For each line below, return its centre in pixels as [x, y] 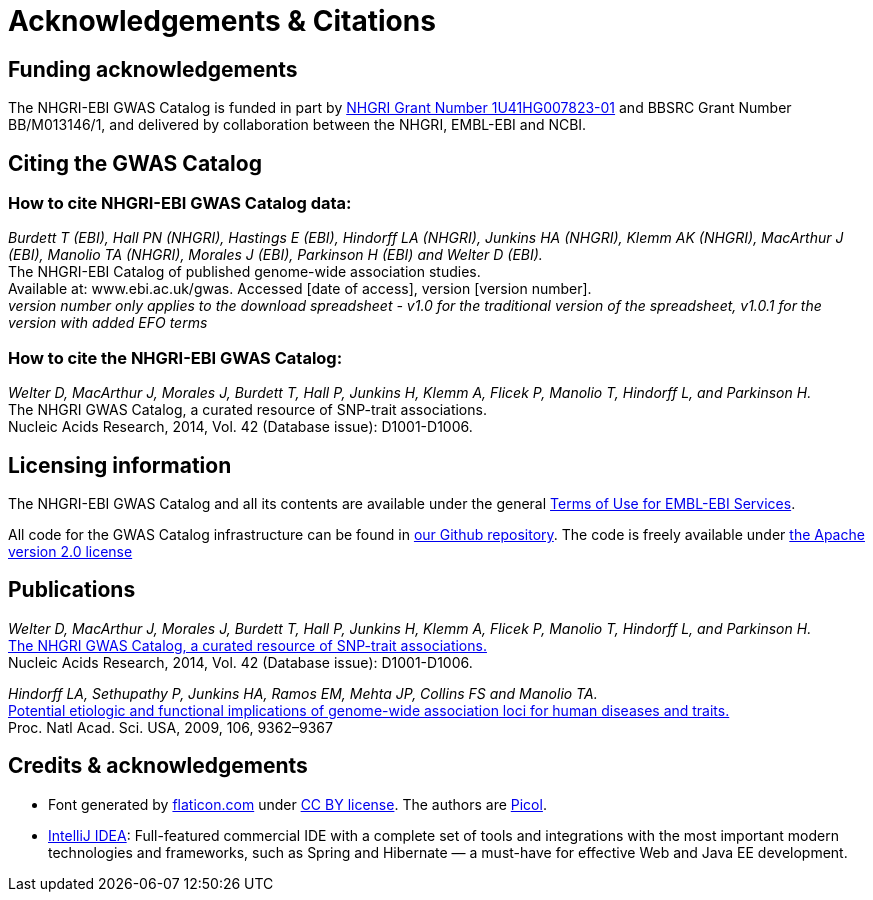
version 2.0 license [70, 551]
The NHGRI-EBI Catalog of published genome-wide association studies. [244, 272]
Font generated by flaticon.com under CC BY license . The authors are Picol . [297, 804]
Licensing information [120, 465]
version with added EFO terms [108, 323]
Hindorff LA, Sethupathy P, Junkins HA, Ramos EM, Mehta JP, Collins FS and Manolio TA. [303, 693]
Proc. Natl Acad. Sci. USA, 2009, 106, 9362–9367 [170, 727]
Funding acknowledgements [153, 69]
